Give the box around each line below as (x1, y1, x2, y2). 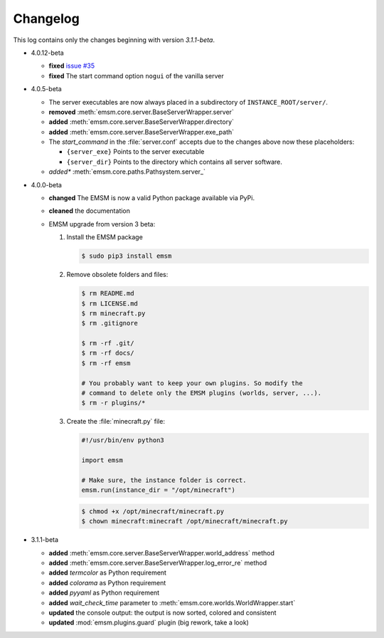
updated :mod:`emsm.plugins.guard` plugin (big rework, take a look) (48, 618, 249, 627)
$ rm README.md (81, 289, 134, 298)
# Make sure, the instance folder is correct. (81, 476, 247, 484)
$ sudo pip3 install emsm (81, 252, 172, 260)
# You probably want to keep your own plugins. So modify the (81, 379, 303, 387)
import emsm (81, 456, 124, 464)
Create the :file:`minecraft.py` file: (66, 417, 165, 426)
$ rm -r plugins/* (81, 399, 146, 407)
